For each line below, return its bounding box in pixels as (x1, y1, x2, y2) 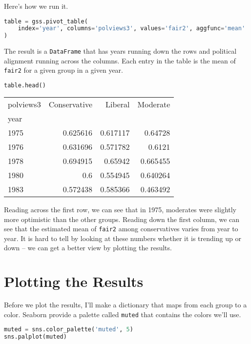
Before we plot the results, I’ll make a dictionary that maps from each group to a (4, 300, 247, 310)
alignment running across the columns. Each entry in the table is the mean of (4, 55, 236, 65)
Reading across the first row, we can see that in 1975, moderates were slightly (4, 204, 236, 214)
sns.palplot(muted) (4, 333, 67, 341)
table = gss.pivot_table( (4, 18, 88, 25)
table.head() (4, 82, 46, 89)
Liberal (105, 99, 130, 110)
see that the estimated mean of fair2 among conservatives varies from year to (4, 223, 238, 234)
